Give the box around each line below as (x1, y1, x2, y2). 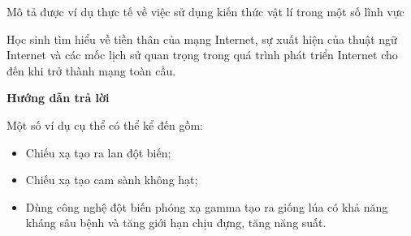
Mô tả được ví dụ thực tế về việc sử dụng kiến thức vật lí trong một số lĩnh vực (6, 3, 405, 19)
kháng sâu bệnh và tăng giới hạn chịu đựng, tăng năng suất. (25, 214, 327, 231)
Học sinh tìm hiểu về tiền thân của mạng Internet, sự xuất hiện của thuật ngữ (6, 30, 397, 47)
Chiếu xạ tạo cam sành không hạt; (25, 171, 198, 188)
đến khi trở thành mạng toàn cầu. (6, 62, 176, 79)
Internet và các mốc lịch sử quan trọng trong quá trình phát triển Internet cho (6, 46, 398, 63)
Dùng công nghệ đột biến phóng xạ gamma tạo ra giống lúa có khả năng (25, 198, 388, 215)
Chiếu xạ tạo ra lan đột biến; (25, 144, 171, 161)
